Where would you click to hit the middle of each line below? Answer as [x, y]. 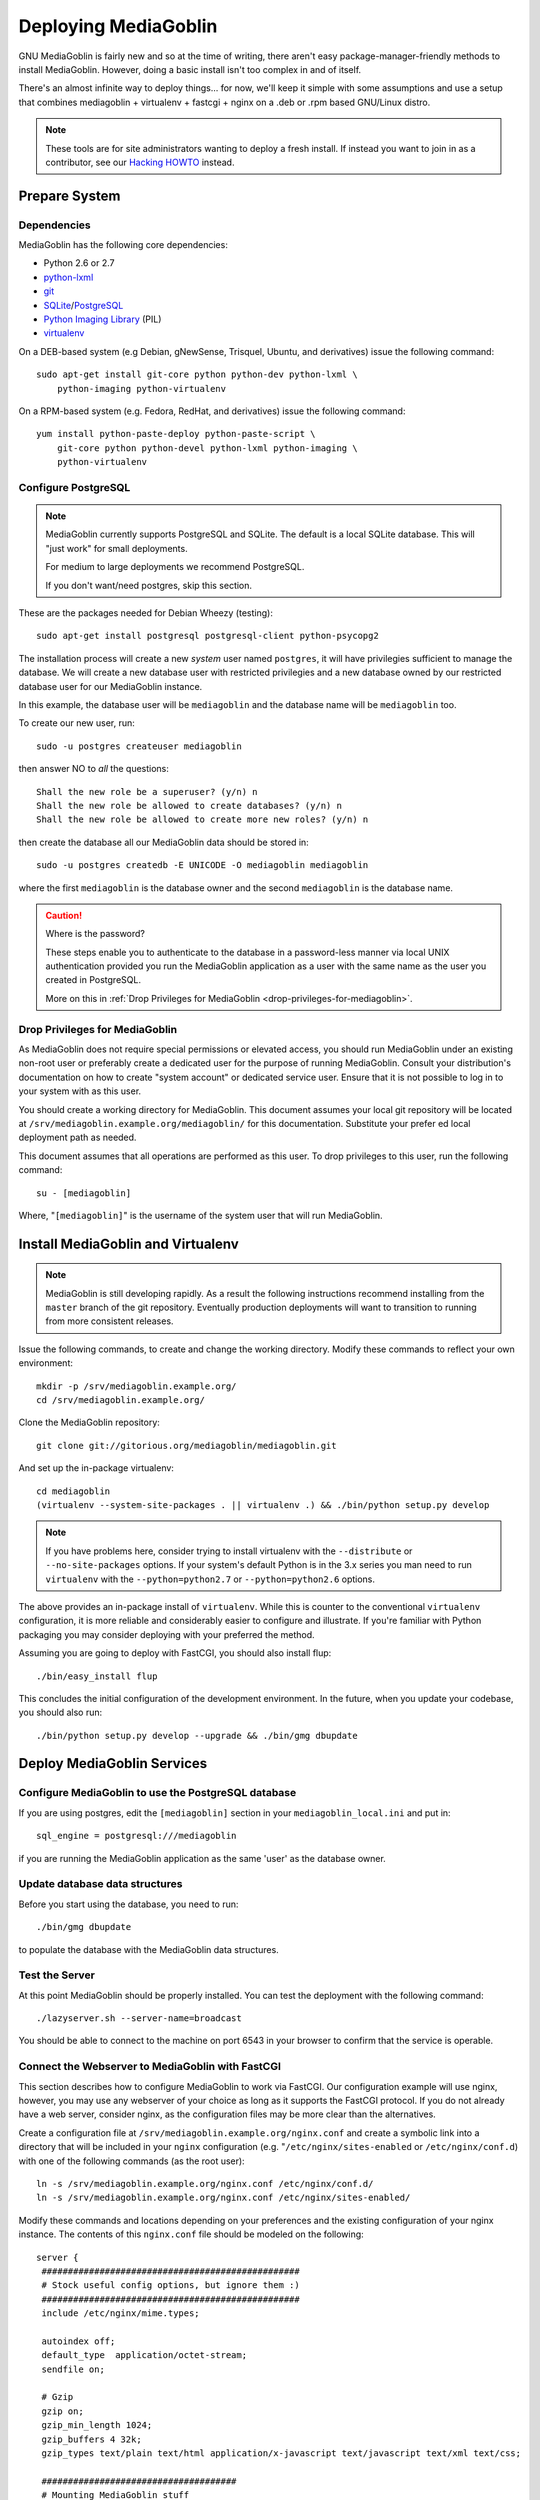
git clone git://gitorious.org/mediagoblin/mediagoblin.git [186, 1445]
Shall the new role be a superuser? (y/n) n [147, 791]
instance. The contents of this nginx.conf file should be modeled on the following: [191, 2234]
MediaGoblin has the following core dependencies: [123, 245]
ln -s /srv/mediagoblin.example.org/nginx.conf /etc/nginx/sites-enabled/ [223, 2198]
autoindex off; [78, 2341]
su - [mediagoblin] [84, 1193]
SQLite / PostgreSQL [83, 305]
